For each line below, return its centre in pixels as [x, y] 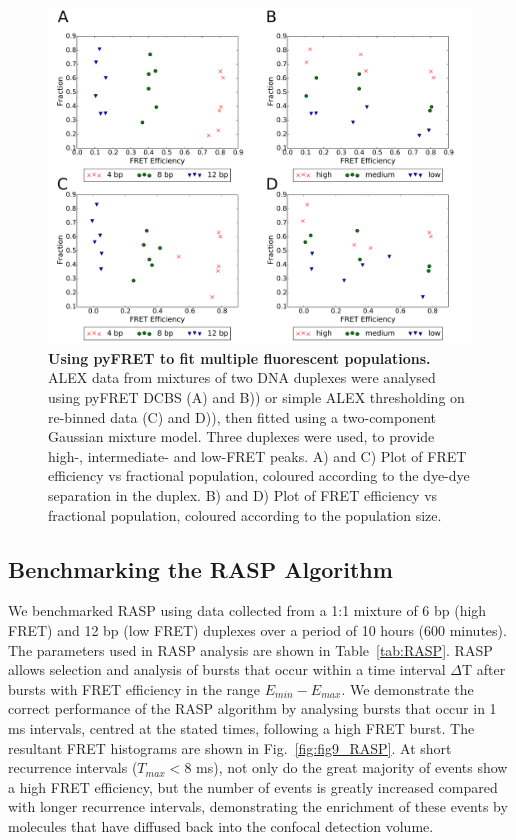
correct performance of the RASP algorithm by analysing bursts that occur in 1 [252, 708]
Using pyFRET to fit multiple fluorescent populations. [239, 357]
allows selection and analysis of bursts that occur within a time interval [227, 669]
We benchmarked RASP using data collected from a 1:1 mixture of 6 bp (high [247, 610]
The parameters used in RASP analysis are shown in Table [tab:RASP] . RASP [250, 649]
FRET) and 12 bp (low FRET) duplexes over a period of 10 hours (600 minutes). [257, 629]
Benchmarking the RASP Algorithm [200, 568]
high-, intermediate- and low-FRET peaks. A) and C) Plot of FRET [257, 455]
